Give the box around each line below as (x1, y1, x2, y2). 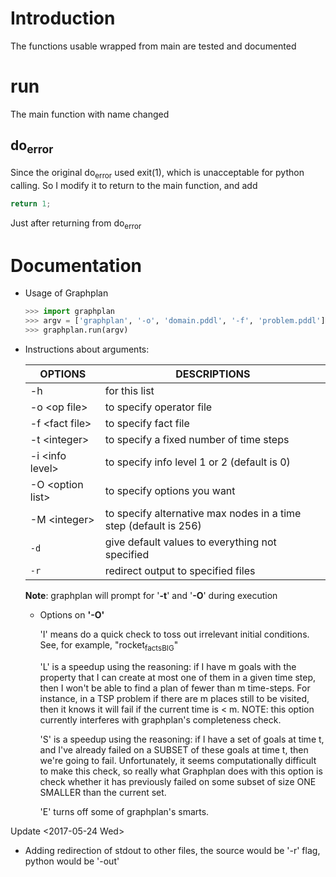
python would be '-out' (24, 855, 120, 867)
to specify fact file (104, 416, 190, 430)
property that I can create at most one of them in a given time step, (39, 671, 317, 683)
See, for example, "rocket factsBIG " (39, 638, 179, 653)
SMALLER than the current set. (39, 786, 167, 798)
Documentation (10, 254, 143, 277)
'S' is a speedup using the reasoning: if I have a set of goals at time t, (39, 733, 325, 745)
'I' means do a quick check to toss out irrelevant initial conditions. (39, 628, 310, 640)
